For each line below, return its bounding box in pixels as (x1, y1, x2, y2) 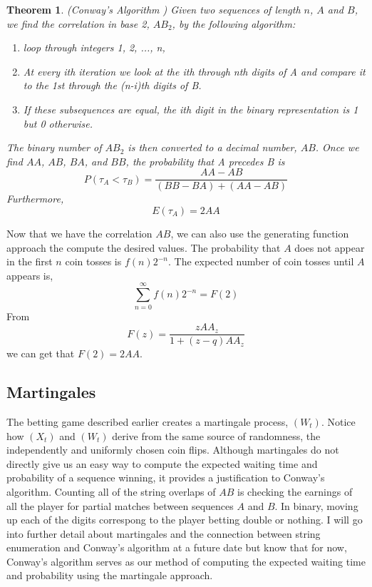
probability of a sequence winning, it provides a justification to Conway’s (6, 470, 325, 485)
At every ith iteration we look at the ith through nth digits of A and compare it (23, 63, 366, 78)
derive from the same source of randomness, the (112, 428, 321, 443)
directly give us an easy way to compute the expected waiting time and (6, 456, 318, 471)
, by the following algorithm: (172, 16, 296, 31)
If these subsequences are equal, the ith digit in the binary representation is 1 (23, 101, 358, 116)
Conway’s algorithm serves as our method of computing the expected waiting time (6, 553, 366, 568)
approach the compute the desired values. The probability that (6, 240, 281, 255)
